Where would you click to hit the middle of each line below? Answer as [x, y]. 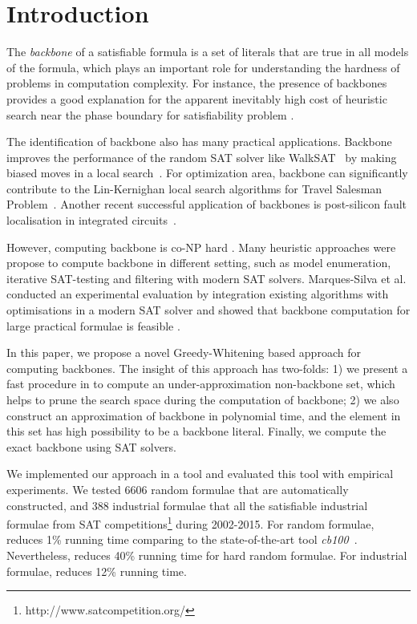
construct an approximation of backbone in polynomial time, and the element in [204, 415]
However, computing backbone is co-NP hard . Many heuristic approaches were [201, 247]
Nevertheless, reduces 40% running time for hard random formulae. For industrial [207, 555]
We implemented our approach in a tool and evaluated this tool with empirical [200, 474]
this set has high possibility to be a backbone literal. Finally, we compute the [196, 431]
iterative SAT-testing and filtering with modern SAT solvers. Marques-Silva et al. [206, 278]
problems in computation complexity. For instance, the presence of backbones [197, 83]
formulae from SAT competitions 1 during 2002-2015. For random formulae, [190, 523]
